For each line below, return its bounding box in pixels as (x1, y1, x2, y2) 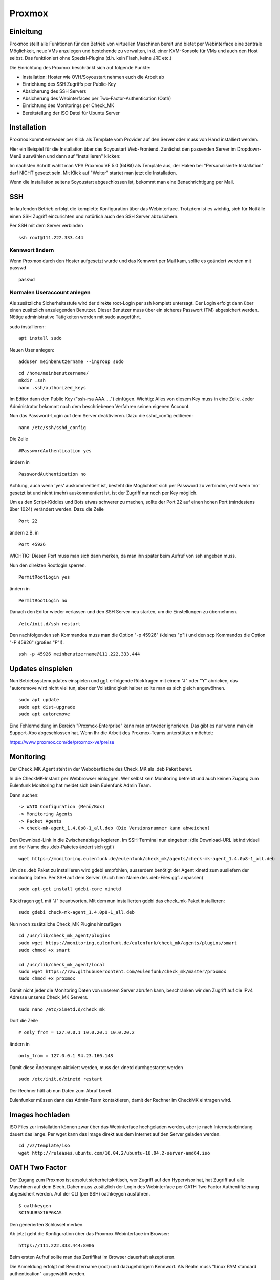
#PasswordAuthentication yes (18, 448, 92, 454)
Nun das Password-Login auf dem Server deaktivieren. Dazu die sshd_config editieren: (9, 413, 193, 419)
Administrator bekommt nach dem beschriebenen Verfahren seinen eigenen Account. (9, 403, 190, 409)
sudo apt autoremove (18, 711, 70, 717)
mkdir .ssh (18, 377, 46, 383)
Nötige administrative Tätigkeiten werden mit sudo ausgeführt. (9, 314, 141, 320)
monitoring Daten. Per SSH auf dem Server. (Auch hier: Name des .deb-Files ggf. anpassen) (9, 874, 204, 881)
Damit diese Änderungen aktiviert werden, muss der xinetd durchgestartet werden (9, 1064, 183, 1070)
